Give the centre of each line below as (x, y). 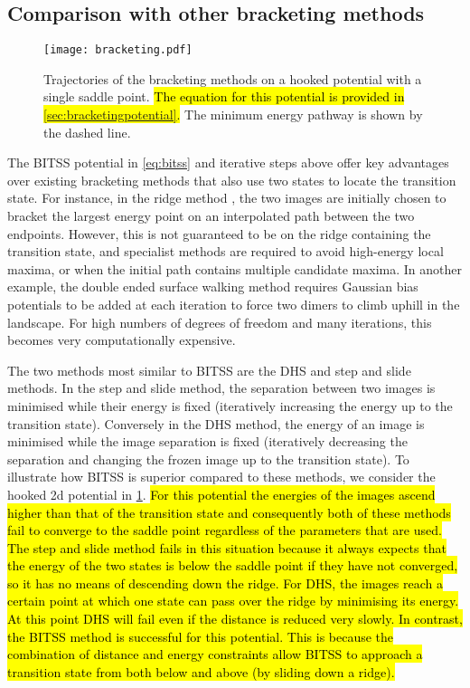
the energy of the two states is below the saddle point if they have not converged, (233, 565)
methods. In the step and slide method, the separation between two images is (221, 388)
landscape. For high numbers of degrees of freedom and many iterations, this (220, 322)
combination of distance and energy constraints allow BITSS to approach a (215, 654)
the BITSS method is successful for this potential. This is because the (201, 636)
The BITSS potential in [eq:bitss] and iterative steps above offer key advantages (228, 162)
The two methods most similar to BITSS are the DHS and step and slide (209, 370)
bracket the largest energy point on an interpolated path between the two (211, 216)
